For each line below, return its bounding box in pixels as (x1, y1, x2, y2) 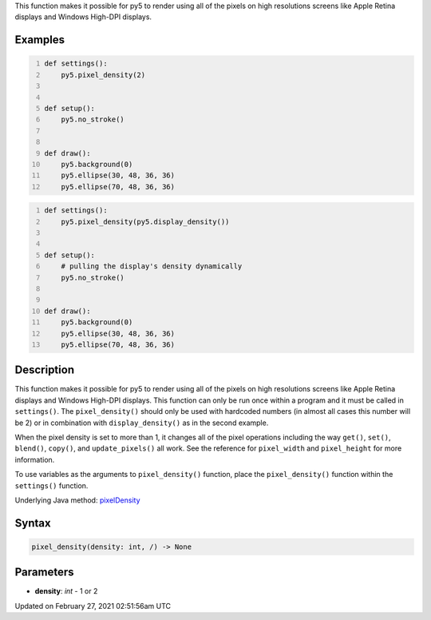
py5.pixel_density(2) (61, 70, 146, 79)
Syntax (14, 516, 51, 530)
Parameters (14, 566, 74, 579)
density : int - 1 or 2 (34, 586, 98, 596)
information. (14, 455, 55, 464)
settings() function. (14, 480, 89, 491)
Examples (14, 33, 65, 47)
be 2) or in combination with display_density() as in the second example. (14, 418, 269, 427)
